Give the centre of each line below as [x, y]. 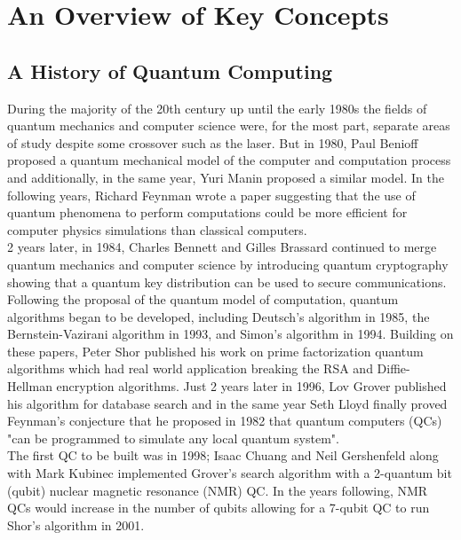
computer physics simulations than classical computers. [157, 229]
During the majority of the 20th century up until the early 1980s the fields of [217, 108]
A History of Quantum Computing [170, 70]
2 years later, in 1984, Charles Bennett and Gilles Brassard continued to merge [222, 247]
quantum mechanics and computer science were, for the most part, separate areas [229, 125]
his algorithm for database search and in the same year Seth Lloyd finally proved [227, 403]
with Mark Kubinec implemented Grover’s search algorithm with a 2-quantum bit [230, 473]
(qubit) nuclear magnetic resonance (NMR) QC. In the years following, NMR [218, 490]
